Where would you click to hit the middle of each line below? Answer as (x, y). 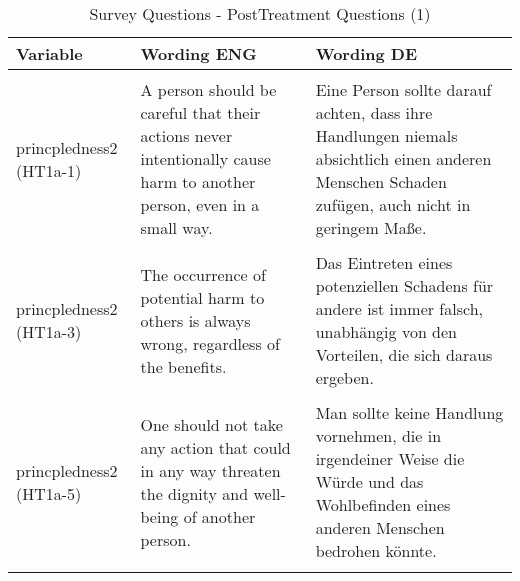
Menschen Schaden (381, 181)
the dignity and (194, 493)
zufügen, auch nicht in (393, 204)
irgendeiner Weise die (390, 458)
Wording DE (366, 53)
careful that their (200, 112)
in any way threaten (210, 470)
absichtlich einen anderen (403, 158)
